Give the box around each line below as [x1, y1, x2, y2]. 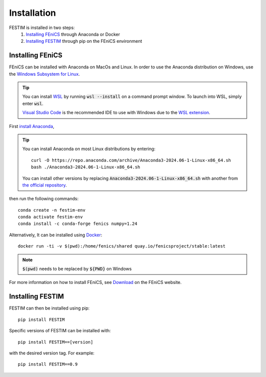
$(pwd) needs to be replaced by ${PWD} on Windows [22, 266, 132, 272]
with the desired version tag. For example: [9, 350, 95, 356]
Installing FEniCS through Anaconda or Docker [26, 31, 120, 37]
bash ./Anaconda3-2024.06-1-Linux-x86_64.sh [31, 164, 140, 170]
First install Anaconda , [9, 123, 55, 129]
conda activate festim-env [18, 214, 83, 220]
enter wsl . [22, 100, 44, 106]
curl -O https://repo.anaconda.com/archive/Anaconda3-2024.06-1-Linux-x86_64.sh [31, 157, 232, 163]
